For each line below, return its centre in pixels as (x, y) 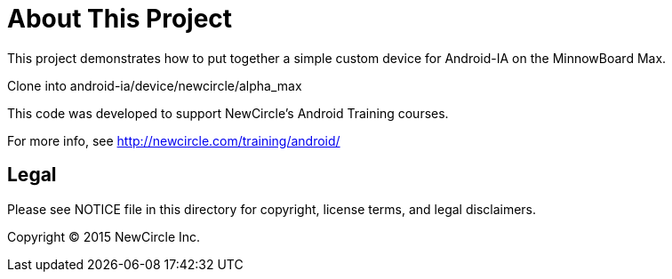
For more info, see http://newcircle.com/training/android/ (174, 140)
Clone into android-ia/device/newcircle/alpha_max (155, 85)
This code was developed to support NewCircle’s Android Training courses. (228, 113)
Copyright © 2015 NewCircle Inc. (104, 236)
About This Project (120, 19)
